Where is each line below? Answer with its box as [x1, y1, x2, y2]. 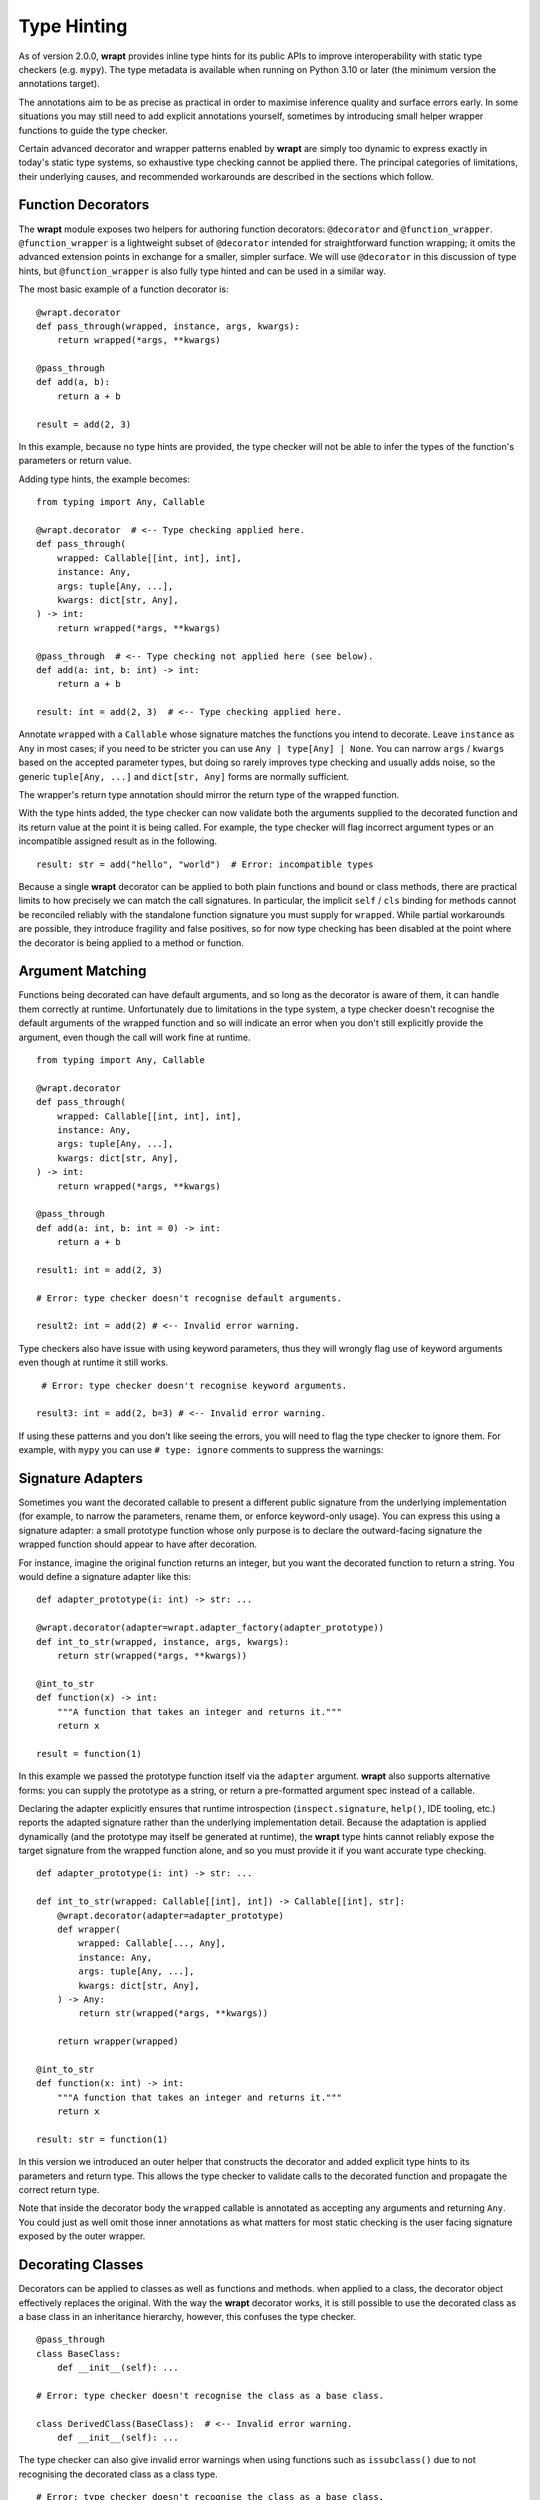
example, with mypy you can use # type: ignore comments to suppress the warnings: [18, 1444, 384, 1456]
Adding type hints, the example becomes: [18, 473, 190, 485]
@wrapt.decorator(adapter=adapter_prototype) [56, 1910, 285, 1921]
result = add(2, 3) [36, 418, 132, 430]
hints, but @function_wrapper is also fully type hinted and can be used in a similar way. [18, 265, 387, 277]
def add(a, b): [36, 376, 111, 388]
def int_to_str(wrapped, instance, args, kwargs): [36, 1636, 290, 1647]
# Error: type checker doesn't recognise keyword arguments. [41, 1380, 348, 1391]
